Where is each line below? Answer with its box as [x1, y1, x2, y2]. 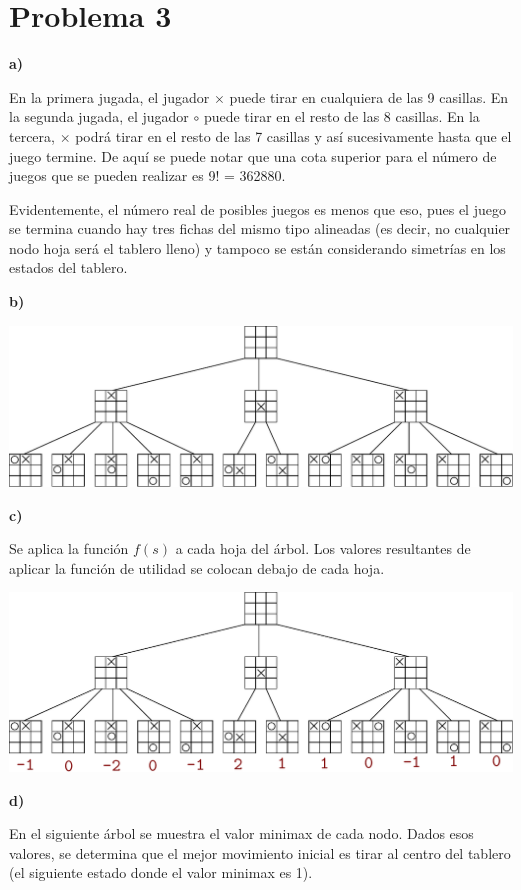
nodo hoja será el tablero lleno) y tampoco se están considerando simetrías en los [9, 237, 506, 258]
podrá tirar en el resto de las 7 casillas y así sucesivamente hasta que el [75, 125, 512, 146]
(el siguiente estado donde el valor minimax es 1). [9, 862, 313, 883]
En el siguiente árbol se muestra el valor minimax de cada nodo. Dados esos [9, 823, 474, 844]
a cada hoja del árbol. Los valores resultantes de [175, 538, 471, 559]
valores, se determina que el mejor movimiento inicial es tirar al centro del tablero [9, 842, 511, 863]
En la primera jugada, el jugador [9, 86, 210, 107]
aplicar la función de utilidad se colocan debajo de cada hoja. [9, 557, 385, 578]
